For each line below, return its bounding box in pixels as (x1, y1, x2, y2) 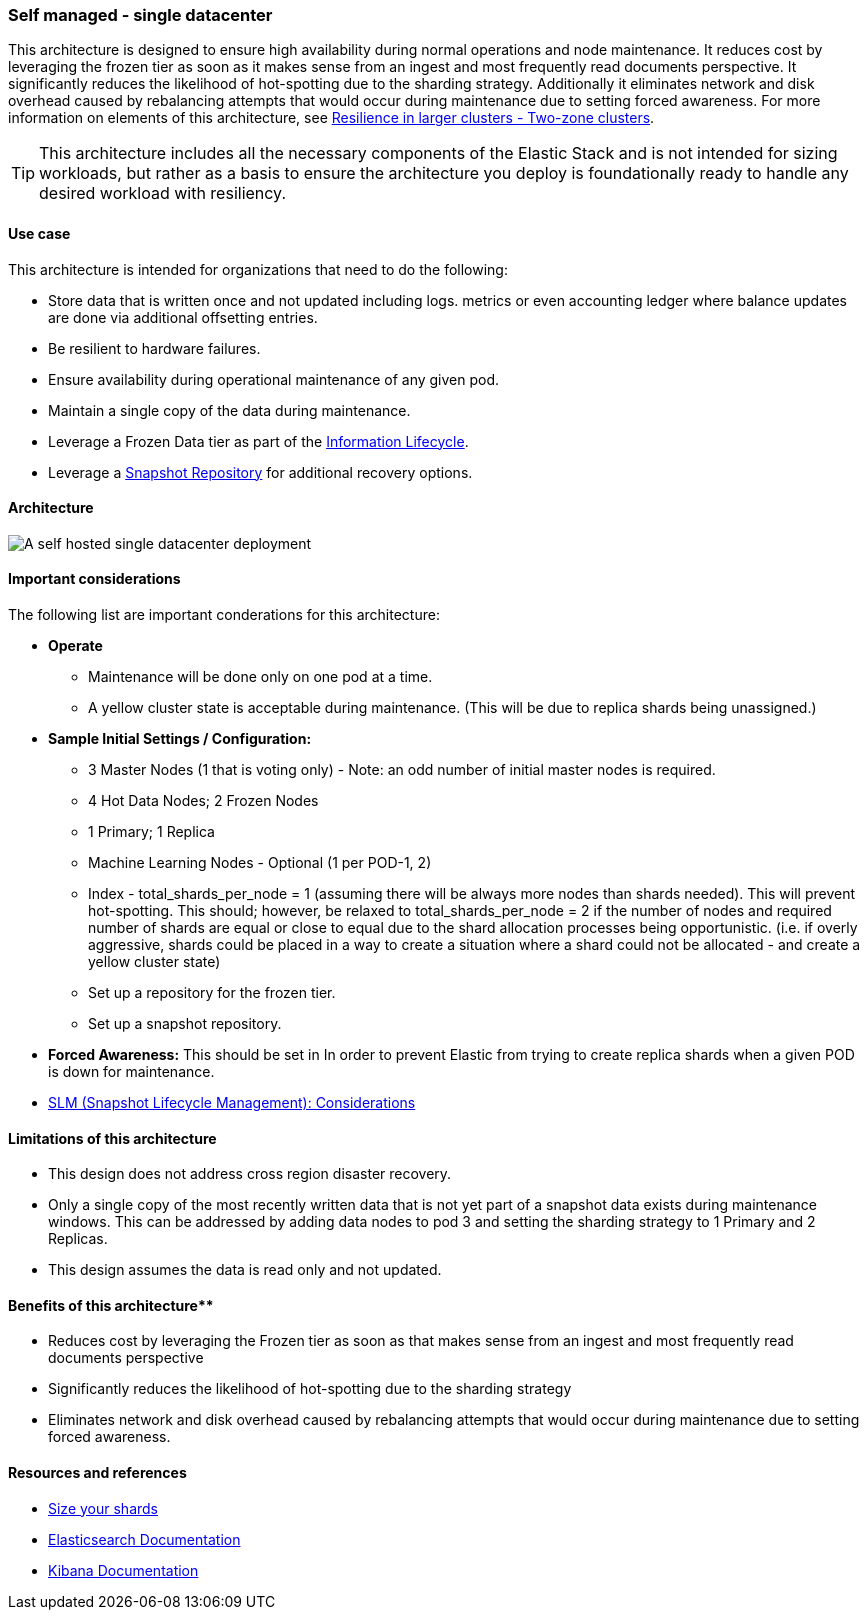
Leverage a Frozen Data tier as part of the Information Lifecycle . (48, 432, 469, 450)
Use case (8, 224, 71, 242)
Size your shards (48, 1499, 159, 1517)
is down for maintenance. (48, 1063, 215, 1081)
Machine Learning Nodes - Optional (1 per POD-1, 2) (88, 854, 432, 872)
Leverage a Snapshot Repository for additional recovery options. (48, 463, 473, 481)
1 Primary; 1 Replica (88, 823, 215, 841)
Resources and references (8, 1464, 187, 1482)
